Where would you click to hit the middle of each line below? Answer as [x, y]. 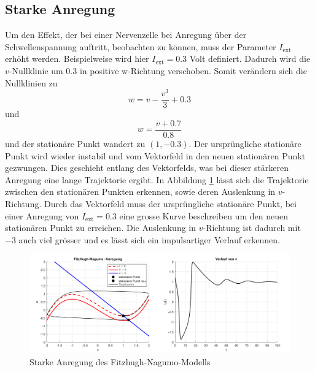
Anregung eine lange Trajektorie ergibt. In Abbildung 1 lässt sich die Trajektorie [157, 179]
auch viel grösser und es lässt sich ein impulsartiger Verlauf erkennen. [149, 239]
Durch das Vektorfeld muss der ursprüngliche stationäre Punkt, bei [170, 203]
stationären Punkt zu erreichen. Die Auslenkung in [101, 228]
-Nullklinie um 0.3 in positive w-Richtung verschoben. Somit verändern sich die [158, 70]
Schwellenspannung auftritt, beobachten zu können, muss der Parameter [141, 46]
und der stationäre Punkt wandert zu [75, 143]
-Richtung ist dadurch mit [252, 228]
